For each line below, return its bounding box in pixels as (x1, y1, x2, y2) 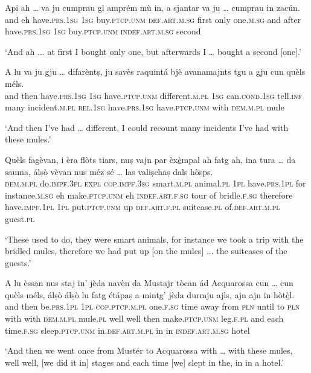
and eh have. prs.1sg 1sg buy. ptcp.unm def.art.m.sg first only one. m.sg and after (5, 13, 301, 25)
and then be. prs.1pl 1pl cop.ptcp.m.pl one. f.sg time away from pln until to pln (5, 300, 300, 313)
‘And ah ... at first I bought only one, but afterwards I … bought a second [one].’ (5, 45, 301, 57)
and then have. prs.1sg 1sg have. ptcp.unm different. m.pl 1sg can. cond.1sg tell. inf (5, 89, 303, 101)
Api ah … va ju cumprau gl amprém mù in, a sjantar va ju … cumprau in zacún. (5, 1, 300, 13)
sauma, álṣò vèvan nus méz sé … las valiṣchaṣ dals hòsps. (5, 165, 213, 177)
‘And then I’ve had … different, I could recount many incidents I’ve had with (5, 121, 289, 133)
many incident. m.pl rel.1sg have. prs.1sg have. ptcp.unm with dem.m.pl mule (5, 101, 284, 113)
